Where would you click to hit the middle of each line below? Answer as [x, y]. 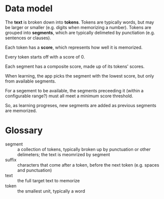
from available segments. [31, 81]
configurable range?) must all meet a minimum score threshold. [69, 96]
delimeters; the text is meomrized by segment [64, 154]
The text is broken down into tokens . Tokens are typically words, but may [80, 22]
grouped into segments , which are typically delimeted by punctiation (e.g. [80, 32]
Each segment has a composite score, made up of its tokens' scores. [75, 66]
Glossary [24, 130]
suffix [11, 160]
